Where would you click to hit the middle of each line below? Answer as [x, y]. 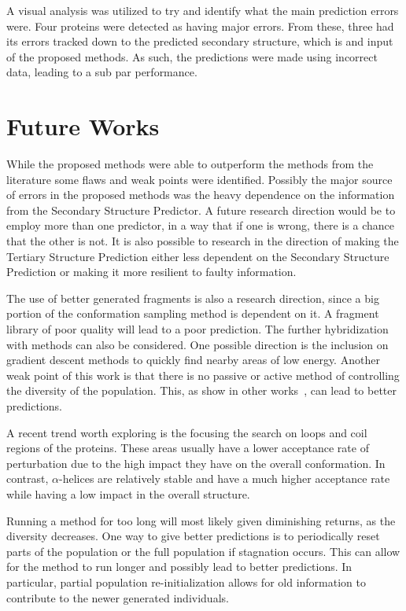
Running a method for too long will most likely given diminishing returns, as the [201, 520]
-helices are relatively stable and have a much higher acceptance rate [225, 478]
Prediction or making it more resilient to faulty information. [151, 272]
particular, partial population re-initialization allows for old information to [186, 582]
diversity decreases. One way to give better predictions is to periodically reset [193, 536]
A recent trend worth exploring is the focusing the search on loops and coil [187, 432]
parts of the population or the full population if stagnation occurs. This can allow [203, 551]
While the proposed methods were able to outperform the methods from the [190, 164]
